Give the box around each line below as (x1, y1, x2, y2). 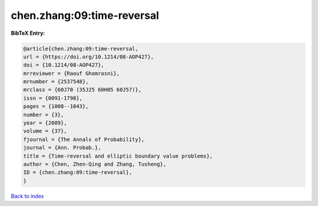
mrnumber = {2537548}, (23, 79, 89, 85)
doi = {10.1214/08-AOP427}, (23, 62, 104, 68)
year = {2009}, (23, 120, 67, 126)
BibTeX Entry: (11, 30, 45, 37)
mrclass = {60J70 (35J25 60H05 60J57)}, (23, 86, 141, 93)
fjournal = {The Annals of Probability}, (23, 136, 145, 143)
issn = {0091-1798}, (23, 94, 82, 102)
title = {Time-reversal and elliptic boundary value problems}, (23, 152, 213, 159)
